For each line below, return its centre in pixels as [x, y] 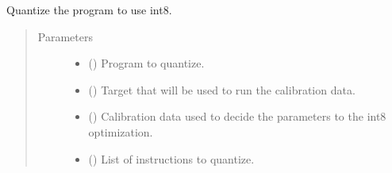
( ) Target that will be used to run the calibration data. [222, 89]
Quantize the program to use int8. [89, 10]
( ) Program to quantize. [146, 63]
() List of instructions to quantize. [171, 158]
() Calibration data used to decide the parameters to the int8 [237, 116]
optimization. [121, 131]
